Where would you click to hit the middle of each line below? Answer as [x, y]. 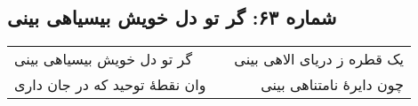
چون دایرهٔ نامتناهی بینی [332, 85]
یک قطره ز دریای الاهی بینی [319, 59]
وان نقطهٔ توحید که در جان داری [110, 85]
